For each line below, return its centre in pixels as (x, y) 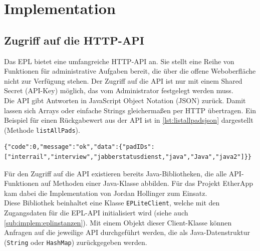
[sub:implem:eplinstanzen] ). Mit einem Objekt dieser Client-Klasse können (118, 222)
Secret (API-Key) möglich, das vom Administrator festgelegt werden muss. (119, 90)
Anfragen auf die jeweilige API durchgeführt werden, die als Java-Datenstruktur (127, 232)
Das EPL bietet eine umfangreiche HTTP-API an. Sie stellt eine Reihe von (119, 61)
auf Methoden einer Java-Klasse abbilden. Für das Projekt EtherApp (147, 183)
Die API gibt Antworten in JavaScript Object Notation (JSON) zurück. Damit (125, 100)
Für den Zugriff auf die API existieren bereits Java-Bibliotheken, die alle (115, 173)
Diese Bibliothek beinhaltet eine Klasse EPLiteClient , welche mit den (112, 203)
